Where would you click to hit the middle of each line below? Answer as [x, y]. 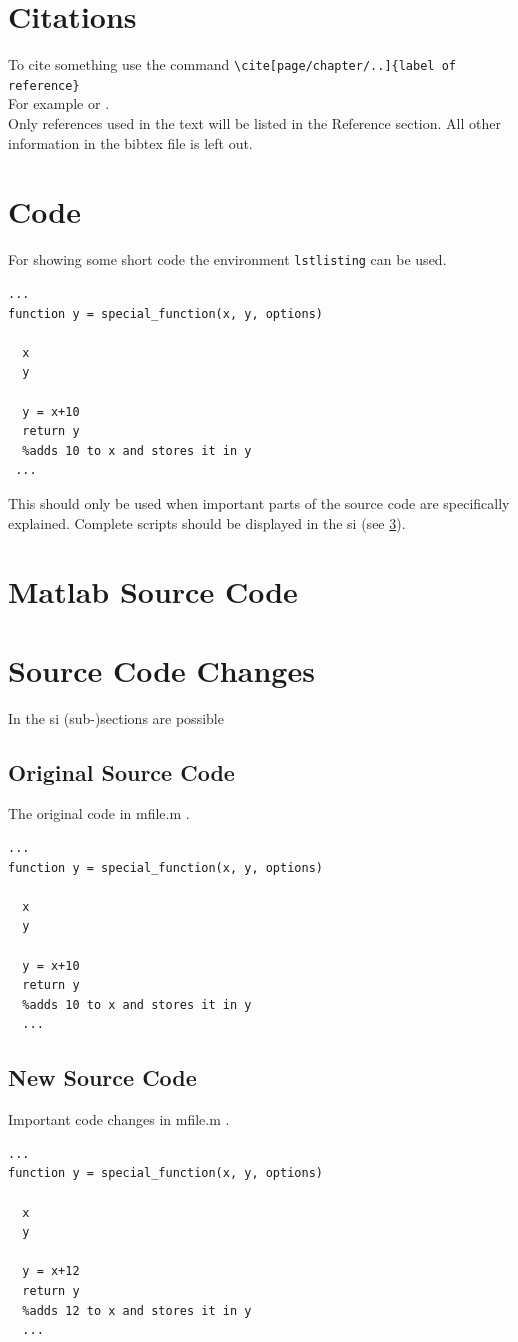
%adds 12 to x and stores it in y [137, 1310]
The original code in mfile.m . [99, 813]
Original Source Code [121, 771]
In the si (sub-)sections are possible [116, 717]
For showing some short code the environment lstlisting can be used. [227, 259]
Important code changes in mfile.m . [119, 1119]
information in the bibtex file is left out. [130, 142]
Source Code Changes [161, 669]
